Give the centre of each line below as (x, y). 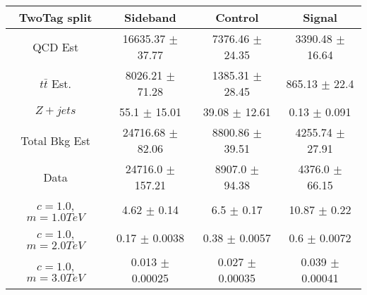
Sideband (150, 17)
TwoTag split (55, 17)
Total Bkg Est (55, 140)
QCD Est (56, 46)
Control (237, 17)
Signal (320, 17)
